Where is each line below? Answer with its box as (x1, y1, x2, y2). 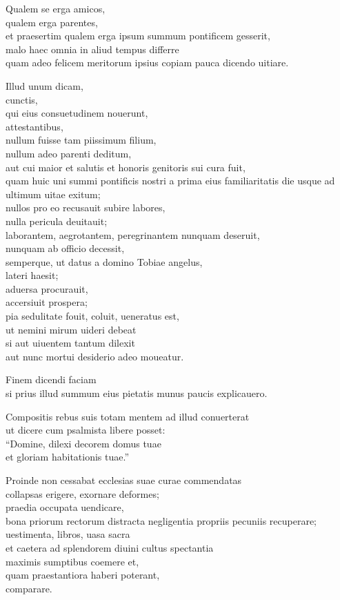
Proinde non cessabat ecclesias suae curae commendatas (6, 473, 242, 487)
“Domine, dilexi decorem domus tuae (6, 436, 161, 450)
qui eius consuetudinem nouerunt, (6, 106, 148, 120)
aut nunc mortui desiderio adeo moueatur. (6, 349, 184, 363)
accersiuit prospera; (6, 295, 88, 309)
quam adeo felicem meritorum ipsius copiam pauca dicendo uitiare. (6, 55, 289, 70)
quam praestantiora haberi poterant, (6, 568, 160, 582)
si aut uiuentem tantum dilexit (6, 336, 135, 350)
